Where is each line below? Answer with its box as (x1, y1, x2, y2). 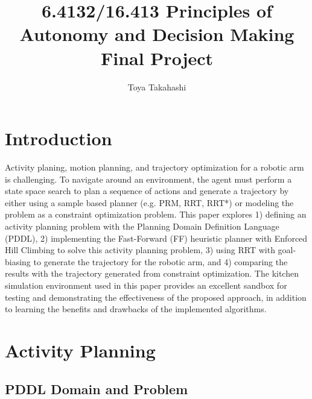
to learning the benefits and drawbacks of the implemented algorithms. (5, 303, 267, 315)
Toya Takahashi (127, 80, 186, 93)
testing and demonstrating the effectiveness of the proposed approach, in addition (5, 291, 307, 303)
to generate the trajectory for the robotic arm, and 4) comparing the (33, 255, 288, 268)
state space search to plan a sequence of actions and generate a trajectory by (5, 184, 289, 197)
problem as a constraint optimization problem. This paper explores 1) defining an (5, 208, 307, 221)
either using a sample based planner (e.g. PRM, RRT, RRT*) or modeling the (5, 196, 294, 209)
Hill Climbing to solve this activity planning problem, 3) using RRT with (5, 243, 275, 256)
